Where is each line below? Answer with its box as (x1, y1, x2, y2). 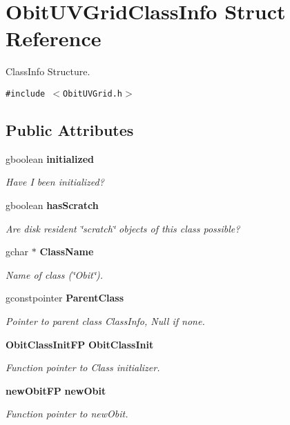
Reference (6, 24, 101, 52)
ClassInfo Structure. (6, 64, 90, 79)
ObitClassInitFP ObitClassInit (6, 337, 154, 351)
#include (6, 88, 46, 99)
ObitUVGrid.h (63, 88, 122, 99)
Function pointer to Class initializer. (6, 360, 160, 375)
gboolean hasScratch (6, 197, 99, 212)
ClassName (39, 244, 94, 259)
